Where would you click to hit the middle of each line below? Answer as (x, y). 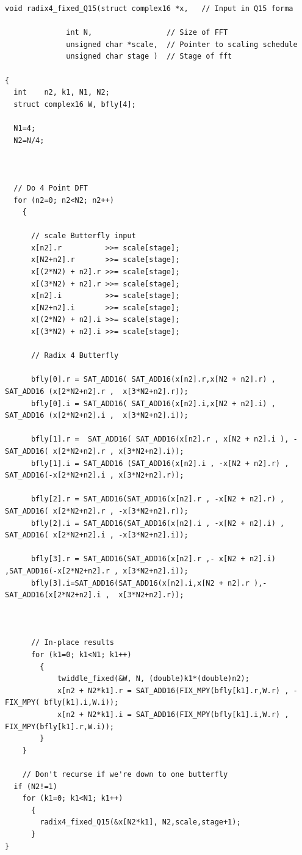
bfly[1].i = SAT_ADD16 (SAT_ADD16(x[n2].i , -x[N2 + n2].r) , (160, 463)
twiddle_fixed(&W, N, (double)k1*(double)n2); (153, 679)
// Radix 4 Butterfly (75, 356)
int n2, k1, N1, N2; (62, 93)
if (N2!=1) (35, 786)
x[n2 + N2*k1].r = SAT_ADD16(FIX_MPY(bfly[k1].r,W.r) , (173, 690)
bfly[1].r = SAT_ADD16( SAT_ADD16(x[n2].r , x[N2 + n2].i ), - (164, 439)
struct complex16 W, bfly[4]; (75, 104)
